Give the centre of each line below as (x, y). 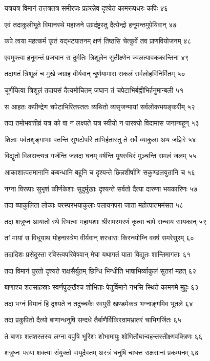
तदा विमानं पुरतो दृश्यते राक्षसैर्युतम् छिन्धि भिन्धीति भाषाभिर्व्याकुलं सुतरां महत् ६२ (100, 270)
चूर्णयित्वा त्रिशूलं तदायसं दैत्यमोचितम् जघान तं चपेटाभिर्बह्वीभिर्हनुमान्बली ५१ (94, 90)
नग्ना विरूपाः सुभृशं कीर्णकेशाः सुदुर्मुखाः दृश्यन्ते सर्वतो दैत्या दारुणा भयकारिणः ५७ (101, 188)
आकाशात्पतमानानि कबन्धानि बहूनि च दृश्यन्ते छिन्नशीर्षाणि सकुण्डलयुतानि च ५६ (100, 172)
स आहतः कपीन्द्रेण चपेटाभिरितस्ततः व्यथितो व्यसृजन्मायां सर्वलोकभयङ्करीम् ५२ (100, 106)
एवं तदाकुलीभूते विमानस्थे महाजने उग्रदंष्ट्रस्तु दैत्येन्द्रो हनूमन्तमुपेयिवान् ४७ (91, 24)
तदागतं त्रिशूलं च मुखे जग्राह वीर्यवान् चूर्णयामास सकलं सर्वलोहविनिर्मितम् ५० (95, 74)
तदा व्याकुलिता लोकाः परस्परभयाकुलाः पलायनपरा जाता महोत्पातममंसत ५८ (94, 205)
